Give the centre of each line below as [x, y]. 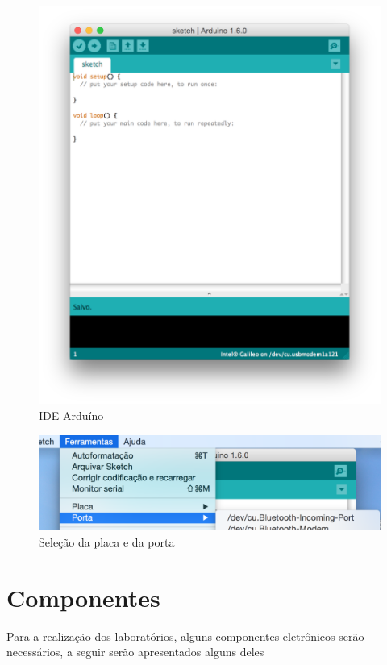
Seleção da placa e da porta [107, 541]
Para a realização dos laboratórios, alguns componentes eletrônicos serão [185, 636]
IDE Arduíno [71, 415]
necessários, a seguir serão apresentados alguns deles [135, 652]
